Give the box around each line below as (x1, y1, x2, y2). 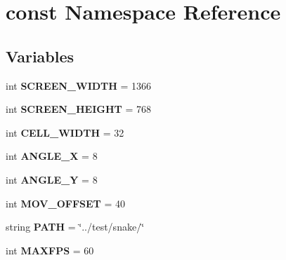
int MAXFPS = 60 (6, 242, 94, 257)
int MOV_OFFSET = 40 (6, 196, 125, 210)
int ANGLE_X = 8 (6, 149, 98, 163)
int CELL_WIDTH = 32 (6, 125, 124, 139)
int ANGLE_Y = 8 (6, 172, 98, 186)
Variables (6, 45, 74, 67)
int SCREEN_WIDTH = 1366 (6, 78, 152, 93)
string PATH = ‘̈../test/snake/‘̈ (6, 219, 145, 234)
